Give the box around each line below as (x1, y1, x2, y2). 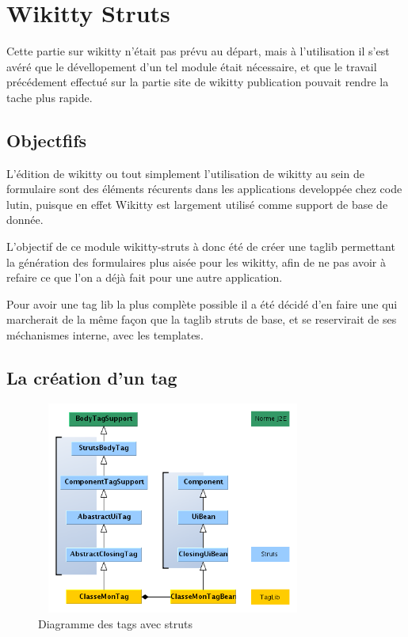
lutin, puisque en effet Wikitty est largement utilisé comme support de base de (6, 195, 388, 212)
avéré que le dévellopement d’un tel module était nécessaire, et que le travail (6, 58, 377, 74)
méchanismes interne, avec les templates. (6, 327, 204, 343)
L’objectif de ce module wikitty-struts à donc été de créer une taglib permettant (6, 238, 395, 255)
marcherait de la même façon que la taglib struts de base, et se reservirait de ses (6, 311, 397, 328)
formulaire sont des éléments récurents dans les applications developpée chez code (6, 180, 402, 197)
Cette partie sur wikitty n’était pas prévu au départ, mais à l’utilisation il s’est (6, 43, 390, 59)
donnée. (6, 211, 44, 228)
